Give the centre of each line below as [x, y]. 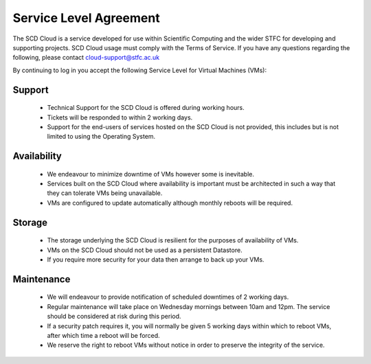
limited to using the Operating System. [101, 137]
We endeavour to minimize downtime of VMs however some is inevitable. [150, 174]
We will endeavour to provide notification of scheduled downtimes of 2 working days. [168, 297]
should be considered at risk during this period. [114, 317]
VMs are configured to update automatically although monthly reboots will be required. [170, 203]
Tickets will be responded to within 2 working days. [120, 117]
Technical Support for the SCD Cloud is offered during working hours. [146, 108]
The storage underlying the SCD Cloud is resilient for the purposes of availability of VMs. [173, 240]
